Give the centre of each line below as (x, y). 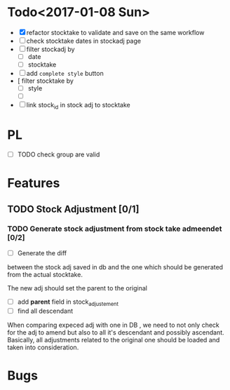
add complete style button (65, 74)
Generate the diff (42, 253)
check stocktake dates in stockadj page (84, 41)
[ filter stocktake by (45, 81)
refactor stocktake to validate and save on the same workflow (115, 32)
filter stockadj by (50, 49)
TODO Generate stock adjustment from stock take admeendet (115, 229)
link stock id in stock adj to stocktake (79, 106)
